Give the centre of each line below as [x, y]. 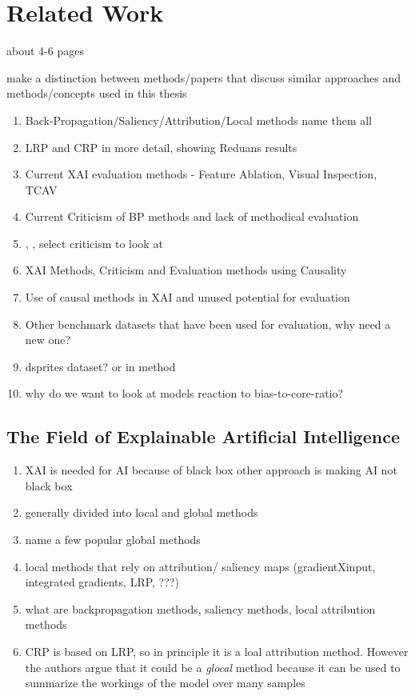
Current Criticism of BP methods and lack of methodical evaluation [192, 216]
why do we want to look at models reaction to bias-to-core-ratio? [184, 393]
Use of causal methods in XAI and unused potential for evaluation [188, 297]
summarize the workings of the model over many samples [165, 683]
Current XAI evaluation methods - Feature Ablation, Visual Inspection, [201, 174]
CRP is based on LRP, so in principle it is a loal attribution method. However [217, 651]
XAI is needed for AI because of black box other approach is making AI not [211, 470]
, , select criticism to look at [94, 243]
